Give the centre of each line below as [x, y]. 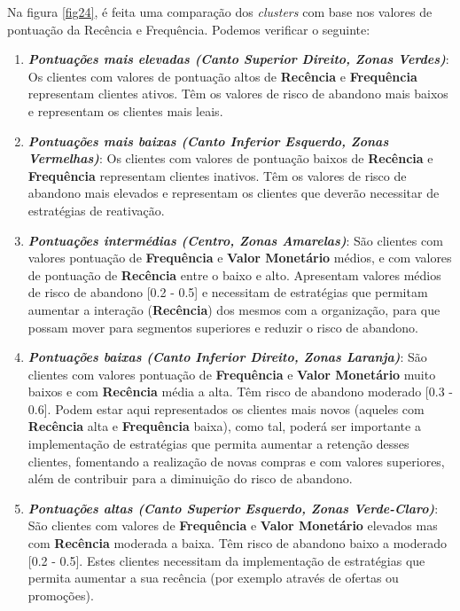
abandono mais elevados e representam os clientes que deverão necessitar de [234, 193]
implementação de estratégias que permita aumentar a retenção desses [218, 444]
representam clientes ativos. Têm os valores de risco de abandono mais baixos [238, 94]
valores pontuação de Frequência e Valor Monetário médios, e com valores [240, 258]
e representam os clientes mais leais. [125, 110]
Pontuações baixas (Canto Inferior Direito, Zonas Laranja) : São [227, 357]
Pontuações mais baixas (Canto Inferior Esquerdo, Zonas [208, 141]
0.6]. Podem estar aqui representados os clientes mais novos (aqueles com [226, 408]
